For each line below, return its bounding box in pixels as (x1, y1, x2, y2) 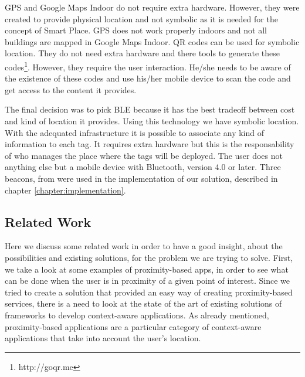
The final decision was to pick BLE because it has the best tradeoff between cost (5, 103, 295, 116)
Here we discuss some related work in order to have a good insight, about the (5, 240, 283, 252)
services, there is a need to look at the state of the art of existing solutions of (5, 297, 282, 310)
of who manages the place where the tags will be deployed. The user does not (5, 149, 283, 161)
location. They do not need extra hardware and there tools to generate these (5, 47, 280, 59)
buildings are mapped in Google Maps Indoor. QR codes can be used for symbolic (5, 35, 300, 47)
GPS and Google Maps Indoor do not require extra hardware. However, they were (5, 1, 300, 13)
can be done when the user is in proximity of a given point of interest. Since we (5, 274, 290, 287)
